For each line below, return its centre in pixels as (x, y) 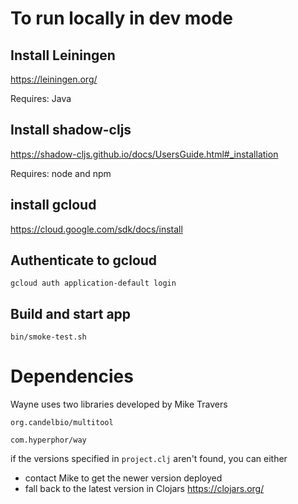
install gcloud (53, 205)
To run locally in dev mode (121, 18)
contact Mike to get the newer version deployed (123, 478)
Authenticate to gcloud (84, 260)
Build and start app (71, 313)
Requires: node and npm (61, 173)
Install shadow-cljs (71, 130)
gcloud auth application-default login (93, 283)
